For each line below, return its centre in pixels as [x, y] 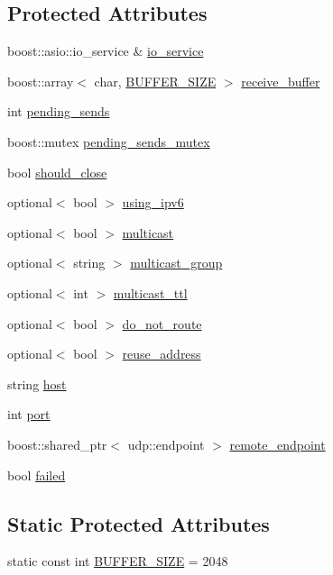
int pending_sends [59, 111]
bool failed [37, 475]
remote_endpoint [277, 444]
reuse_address [162, 354]
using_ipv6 [153, 202]
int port [29, 414]
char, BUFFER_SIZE [155, 81]
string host [37, 383]
